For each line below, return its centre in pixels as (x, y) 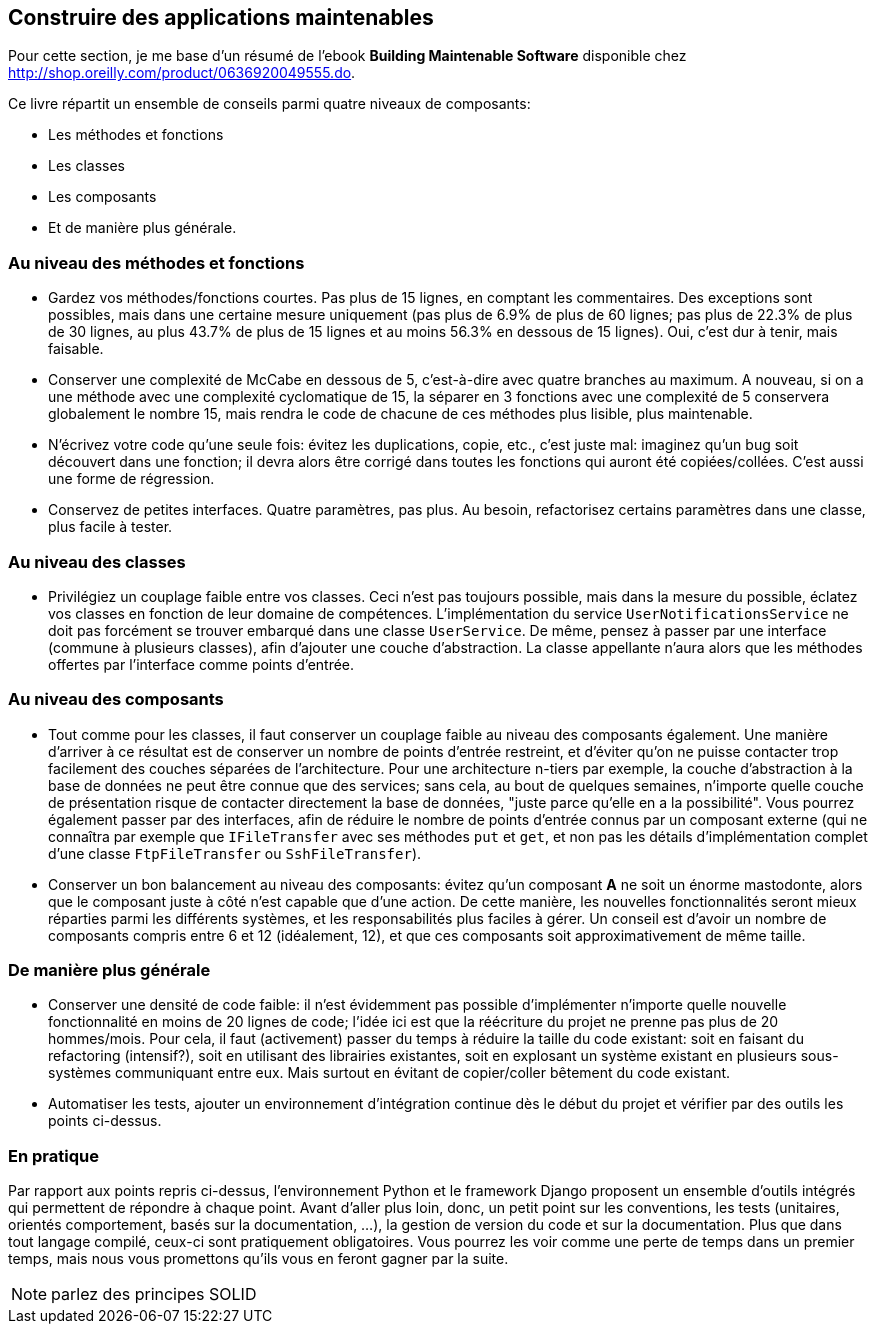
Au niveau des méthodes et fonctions (156, 262)
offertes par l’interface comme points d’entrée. (201, 664)
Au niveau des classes (97, 561)
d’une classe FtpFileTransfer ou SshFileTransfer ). (235, 853)
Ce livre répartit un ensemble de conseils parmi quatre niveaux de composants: (269, 104)
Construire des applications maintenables (221, 17)
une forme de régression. (131, 479)
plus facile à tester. (110, 527)
